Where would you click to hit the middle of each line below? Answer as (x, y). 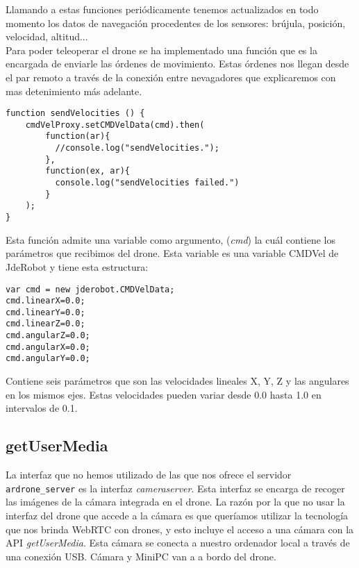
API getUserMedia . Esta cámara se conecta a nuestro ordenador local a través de (178, 543)
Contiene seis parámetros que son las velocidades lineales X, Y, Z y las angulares (177, 381)
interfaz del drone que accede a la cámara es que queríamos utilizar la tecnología (177, 515)
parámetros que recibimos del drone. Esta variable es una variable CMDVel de (172, 253)
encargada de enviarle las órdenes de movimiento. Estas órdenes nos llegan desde (177, 64)
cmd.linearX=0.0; (45, 301)
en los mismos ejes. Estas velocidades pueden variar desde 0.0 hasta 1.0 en (164, 394)
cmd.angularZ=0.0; (48, 336)
